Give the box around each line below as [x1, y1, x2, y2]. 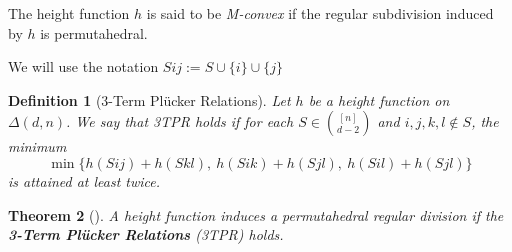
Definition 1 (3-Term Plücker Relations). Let [8, 89, 291, 110]
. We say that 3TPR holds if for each [66, 111, 294, 132]
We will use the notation [8, 56, 159, 77]
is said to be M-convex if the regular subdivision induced [146, 3, 494, 23]
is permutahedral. [40, 22, 148, 43]
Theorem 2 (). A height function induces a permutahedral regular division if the [8, 204, 504, 225]
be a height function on [308, 89, 450, 110]
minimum [8, 136, 67, 157]
